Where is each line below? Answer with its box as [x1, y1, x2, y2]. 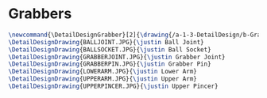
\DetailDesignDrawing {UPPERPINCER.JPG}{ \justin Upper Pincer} [8, 82, 219, 91]
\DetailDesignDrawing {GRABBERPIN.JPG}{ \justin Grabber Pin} [8, 60, 212, 68]
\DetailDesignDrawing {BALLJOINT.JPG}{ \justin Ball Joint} [8, 38, 204, 46]
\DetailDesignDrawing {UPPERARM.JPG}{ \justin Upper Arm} [8, 75, 197, 83]
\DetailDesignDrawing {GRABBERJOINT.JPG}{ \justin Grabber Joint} [8, 53, 226, 61]
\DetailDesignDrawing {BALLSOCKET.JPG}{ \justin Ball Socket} [8, 45, 212, 54]
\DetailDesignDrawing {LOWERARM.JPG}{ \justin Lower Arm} [8, 68, 197, 76]
